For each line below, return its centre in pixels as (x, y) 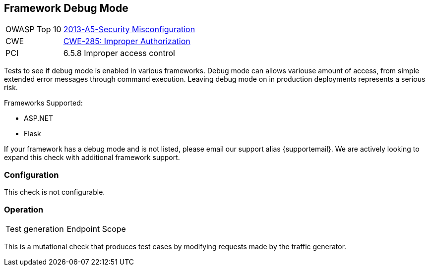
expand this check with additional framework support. (92, 158)
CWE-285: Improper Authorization (127, 41)
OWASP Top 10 (33, 29)
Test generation (35, 229)
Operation (24, 209)
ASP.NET (39, 118)
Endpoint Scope (96, 229)
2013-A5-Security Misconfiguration (129, 29)
